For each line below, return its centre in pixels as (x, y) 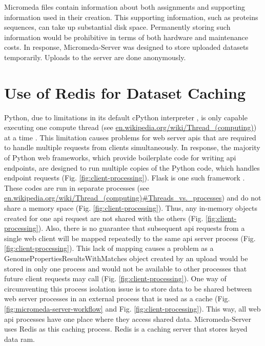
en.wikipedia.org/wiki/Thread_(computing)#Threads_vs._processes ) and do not (133, 198)
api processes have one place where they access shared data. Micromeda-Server (128, 318)
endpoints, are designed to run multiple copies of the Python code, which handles (132, 167)
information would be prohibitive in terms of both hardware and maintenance (126, 37)
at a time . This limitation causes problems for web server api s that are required (130, 137)
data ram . (19, 339)
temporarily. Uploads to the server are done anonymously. (95, 57)
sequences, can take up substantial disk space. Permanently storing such (117, 27)
